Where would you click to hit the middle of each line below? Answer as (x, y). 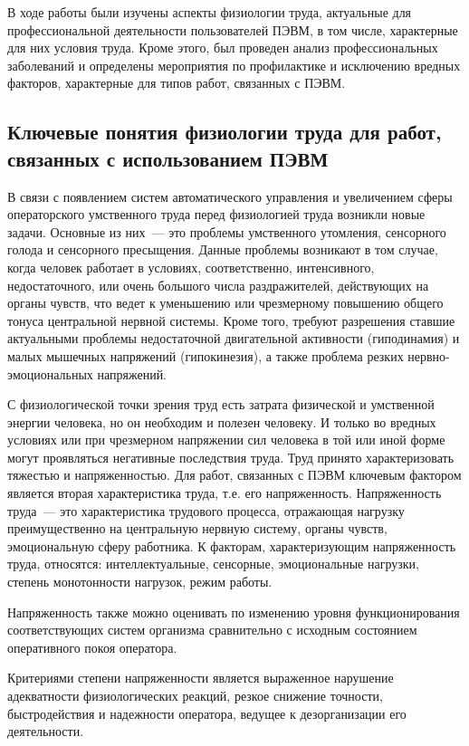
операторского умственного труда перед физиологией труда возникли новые (216, 214)
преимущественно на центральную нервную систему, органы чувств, (197, 528)
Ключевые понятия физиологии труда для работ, (225, 132)
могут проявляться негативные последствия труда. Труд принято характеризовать (231, 457)
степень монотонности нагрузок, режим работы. (140, 582)
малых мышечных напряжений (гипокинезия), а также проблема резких (206, 355)
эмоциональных (50, 373)
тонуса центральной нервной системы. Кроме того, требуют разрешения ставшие (231, 320)
